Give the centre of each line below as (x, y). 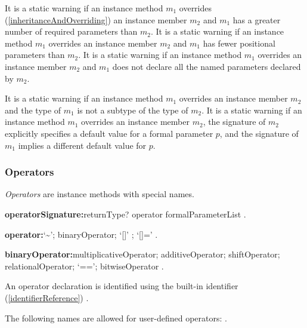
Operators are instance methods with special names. (100, 194)
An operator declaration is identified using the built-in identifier (122, 286)
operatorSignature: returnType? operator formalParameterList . (125, 214)
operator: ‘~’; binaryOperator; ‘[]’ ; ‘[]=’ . (81, 234)
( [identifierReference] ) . (47, 297)
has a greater (257, 19)
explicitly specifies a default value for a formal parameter (109, 133)
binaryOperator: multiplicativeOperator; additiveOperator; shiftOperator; (142, 254)
